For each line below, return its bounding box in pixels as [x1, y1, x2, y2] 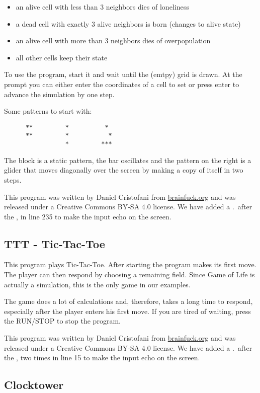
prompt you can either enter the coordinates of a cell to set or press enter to [4, 78, 239, 89]
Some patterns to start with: [4, 106, 92, 116]
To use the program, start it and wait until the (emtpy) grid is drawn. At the [4, 69, 242, 80]
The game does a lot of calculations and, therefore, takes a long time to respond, [4, 296, 253, 306]
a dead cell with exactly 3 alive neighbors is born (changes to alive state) [16, 18, 241, 29]
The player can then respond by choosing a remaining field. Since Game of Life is [4, 269, 255, 280]
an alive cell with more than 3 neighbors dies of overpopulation [16, 35, 211, 46]
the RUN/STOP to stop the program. [4, 316, 121, 326]
